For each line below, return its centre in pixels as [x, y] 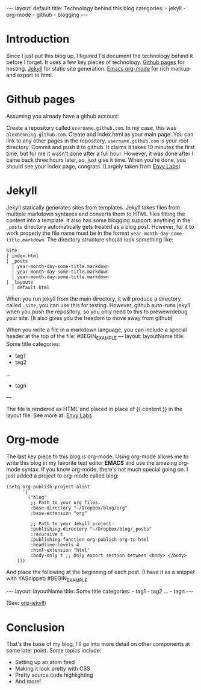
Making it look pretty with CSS [52, 669]
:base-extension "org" [59, 513]
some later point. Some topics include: [54, 651]
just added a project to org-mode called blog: [63, 476]
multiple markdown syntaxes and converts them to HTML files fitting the [96, 214]
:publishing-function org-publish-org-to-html [90, 539]
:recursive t [47, 534]
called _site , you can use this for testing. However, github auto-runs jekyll [98, 305]
